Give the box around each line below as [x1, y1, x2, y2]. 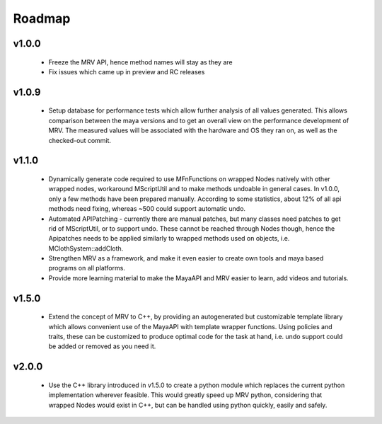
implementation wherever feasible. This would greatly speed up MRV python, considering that [48, 391, 323, 399]
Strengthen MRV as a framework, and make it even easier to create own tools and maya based [48, 254, 324, 263]
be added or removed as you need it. [48, 342, 156, 350]
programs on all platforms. [48, 264, 125, 273]
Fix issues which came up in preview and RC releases [48, 67, 205, 76]
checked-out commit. [48, 136, 112, 144]
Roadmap [13, 11, 71, 26]
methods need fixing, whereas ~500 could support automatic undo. [48, 205, 246, 213]
